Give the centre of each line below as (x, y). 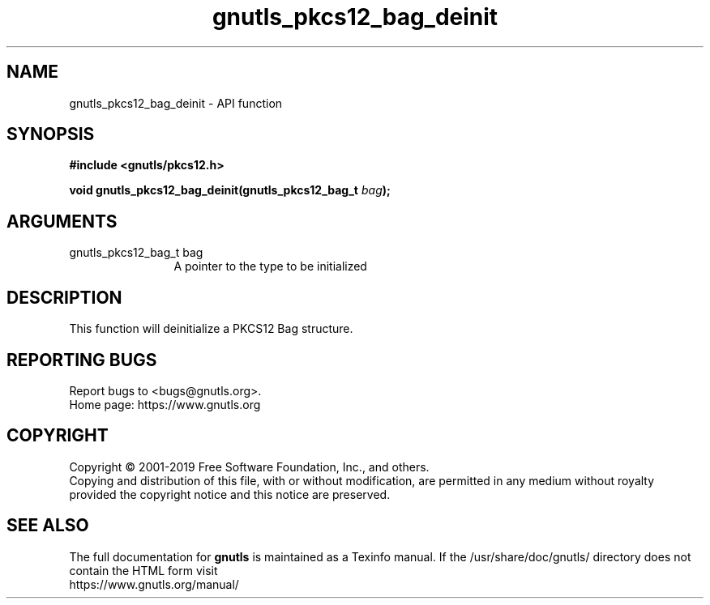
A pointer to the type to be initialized (270, 266)
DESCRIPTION (64, 297)
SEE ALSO (48, 526)
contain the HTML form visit (143, 570)
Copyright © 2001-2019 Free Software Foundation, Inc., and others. (249, 467)
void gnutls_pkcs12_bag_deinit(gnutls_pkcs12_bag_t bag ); (230, 190)
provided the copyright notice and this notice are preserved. (230, 494)
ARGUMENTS (62, 221)
